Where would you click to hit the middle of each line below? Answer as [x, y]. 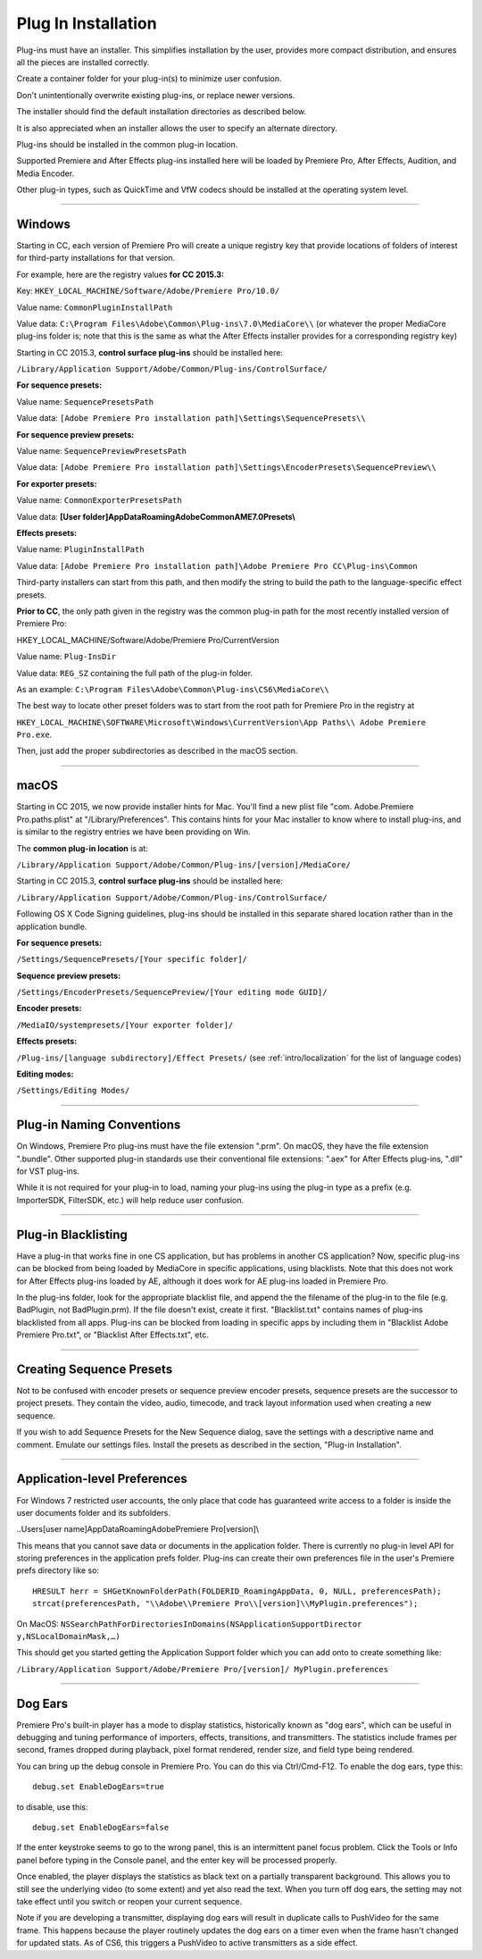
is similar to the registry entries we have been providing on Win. [133, 832]
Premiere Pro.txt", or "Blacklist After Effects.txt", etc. [112, 1335]
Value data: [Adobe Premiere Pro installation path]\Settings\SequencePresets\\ [191, 418]
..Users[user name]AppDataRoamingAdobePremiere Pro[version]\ [137, 1529]
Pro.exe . [34, 735]
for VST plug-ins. [48, 1171]
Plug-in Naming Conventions [99, 1125]
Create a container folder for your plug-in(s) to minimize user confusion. [149, 79]
